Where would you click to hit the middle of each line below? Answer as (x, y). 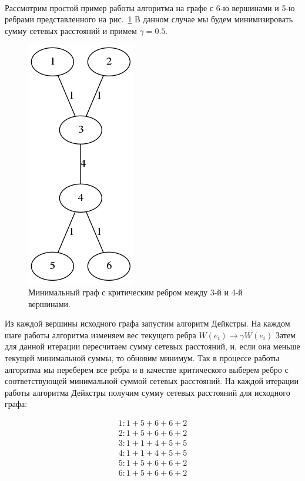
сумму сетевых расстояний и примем (71, 30)
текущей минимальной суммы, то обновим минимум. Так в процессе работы (142, 357)
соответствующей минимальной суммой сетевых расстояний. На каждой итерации (152, 381)
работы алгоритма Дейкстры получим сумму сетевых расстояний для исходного (148, 392)
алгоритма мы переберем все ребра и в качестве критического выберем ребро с (147, 369)
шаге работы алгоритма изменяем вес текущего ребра (100, 334)
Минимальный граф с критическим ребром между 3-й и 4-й (135, 292)
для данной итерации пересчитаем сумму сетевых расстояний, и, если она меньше (152, 346)
